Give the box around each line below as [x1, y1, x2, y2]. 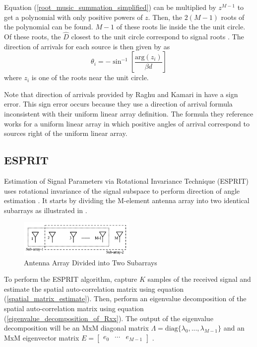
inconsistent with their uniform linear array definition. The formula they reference [4, 108, 254, 118]
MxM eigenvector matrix [4, 332, 79, 343]
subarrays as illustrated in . [4, 205, 87, 215]
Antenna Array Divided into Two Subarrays [24, 257, 157, 267]
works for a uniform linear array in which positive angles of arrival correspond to [4, 118, 250, 128]
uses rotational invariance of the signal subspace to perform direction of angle [4, 185, 240, 196]
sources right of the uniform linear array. [4, 128, 128, 138]
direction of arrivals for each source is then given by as [4, 41, 170, 51]
